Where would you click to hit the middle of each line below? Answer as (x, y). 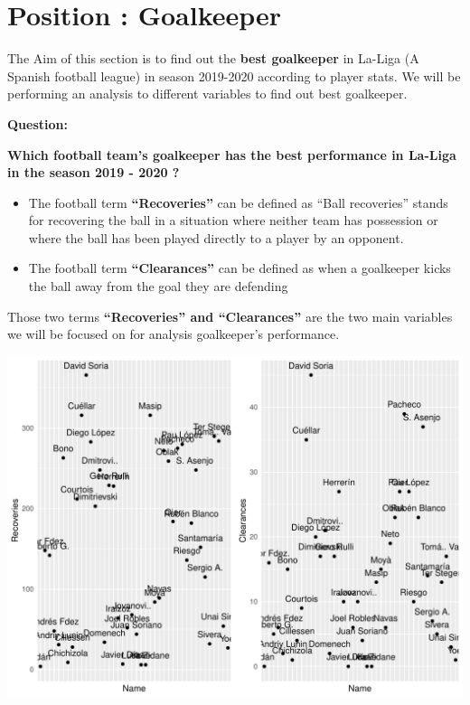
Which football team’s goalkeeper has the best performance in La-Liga (232, 154)
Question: (38, 123)
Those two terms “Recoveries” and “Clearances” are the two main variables (230, 316)
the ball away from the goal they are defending (158, 286)
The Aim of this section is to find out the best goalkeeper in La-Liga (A (213, 58)
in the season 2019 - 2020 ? (94, 172)
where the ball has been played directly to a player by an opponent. (216, 237)
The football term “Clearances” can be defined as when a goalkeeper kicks (240, 268)
